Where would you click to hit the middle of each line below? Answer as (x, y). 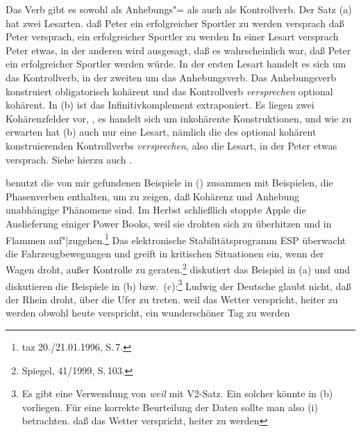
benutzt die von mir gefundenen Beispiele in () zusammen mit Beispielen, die (169, 183)
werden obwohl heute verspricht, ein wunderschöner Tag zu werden (148, 313)
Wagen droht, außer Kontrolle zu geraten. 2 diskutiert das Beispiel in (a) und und (178, 268)
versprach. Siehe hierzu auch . (69, 159)
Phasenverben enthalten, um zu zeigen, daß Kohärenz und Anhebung (153, 196)
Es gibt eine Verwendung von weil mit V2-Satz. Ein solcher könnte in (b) (177, 393)
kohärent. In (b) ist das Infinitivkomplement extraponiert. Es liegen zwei (160, 105)
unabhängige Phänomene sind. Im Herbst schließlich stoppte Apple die (156, 210)
